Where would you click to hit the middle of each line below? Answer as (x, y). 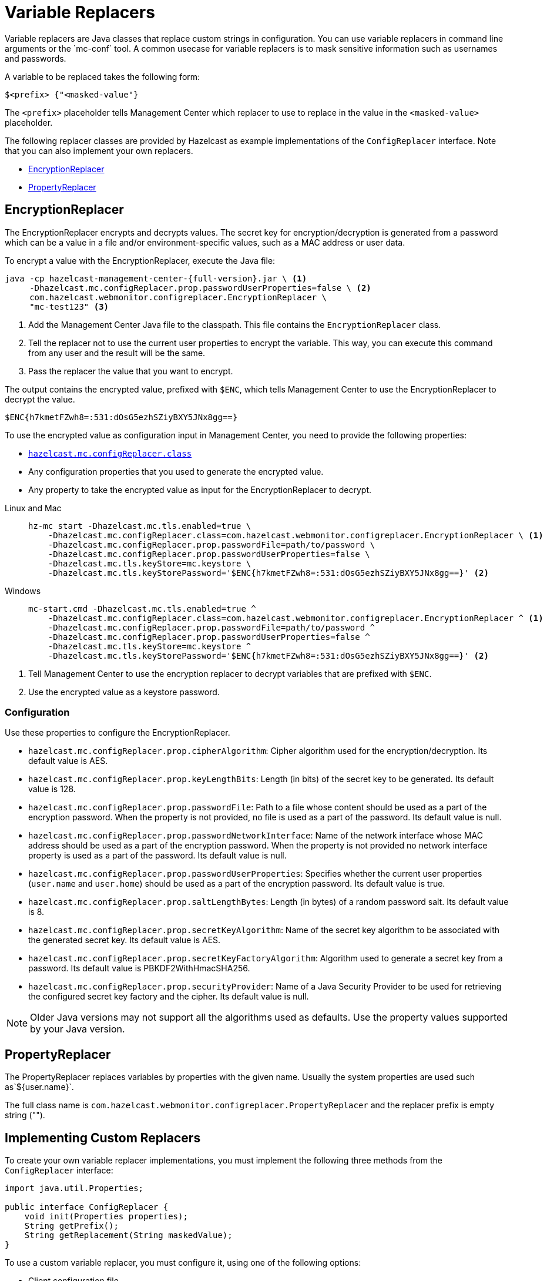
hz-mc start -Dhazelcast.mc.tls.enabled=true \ (140, 526)
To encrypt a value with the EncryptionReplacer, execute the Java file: (140, 260)
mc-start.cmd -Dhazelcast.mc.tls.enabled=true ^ (142, 608)
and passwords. (36, 58)
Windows (23, 591)
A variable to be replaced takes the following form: (103, 76)
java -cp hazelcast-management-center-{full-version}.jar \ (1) (156, 278)
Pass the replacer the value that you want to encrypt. (131, 371)
